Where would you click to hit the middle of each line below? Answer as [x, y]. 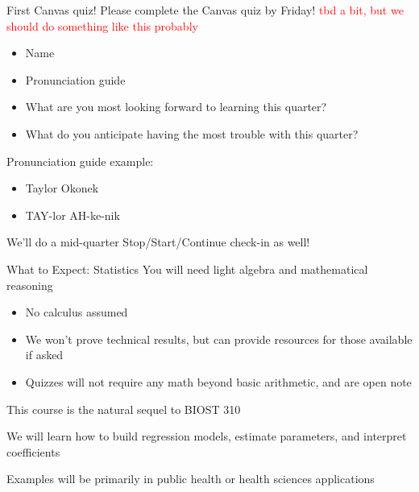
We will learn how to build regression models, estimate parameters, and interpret [207, 436]
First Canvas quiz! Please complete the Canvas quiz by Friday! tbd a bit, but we [205, 10]
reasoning [30, 285]
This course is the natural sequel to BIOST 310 [124, 409]
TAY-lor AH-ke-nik [73, 215]
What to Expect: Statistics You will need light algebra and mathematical [187, 269]
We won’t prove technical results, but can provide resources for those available [219, 339]
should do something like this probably [102, 25]
